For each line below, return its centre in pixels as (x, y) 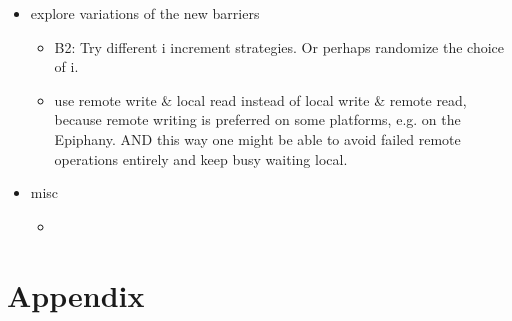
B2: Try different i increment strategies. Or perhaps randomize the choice (279, 46)
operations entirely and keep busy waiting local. (201, 158)
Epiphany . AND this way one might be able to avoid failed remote (257, 138)
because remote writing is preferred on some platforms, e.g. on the (257, 119)
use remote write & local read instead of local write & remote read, (260, 99)
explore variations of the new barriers (145, 13)
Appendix (76, 294)
